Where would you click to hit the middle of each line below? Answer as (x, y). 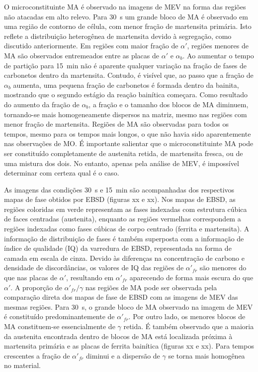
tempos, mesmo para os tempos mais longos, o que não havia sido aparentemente (128, 133)
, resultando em (90, 278)
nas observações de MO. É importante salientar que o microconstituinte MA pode (129, 143)
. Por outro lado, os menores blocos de (187, 316)
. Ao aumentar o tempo (218, 55)
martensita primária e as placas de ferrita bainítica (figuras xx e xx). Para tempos (129, 346)
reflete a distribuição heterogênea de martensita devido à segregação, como (118, 36)
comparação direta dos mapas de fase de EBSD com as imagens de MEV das (121, 297)
